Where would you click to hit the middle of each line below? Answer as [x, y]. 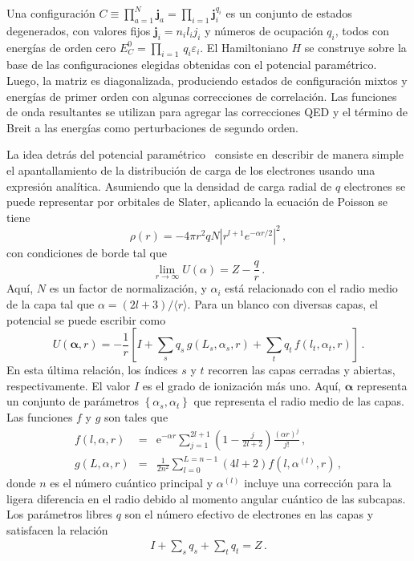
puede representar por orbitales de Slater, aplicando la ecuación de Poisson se [197, 202]
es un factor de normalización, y [128, 288]
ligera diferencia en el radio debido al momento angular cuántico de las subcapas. [206, 498]
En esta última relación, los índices [92, 370]
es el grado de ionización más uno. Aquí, [241, 385]
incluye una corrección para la [318, 483]
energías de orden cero [61, 47]
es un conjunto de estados [289, 13]
